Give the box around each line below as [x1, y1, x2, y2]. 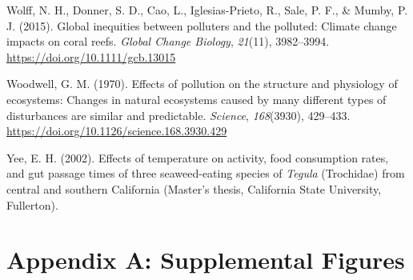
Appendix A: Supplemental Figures [6, 243, 405, 276]
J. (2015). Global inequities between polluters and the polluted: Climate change [6, 17, 397, 34]
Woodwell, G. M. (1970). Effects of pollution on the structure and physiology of [6, 75, 398, 92]
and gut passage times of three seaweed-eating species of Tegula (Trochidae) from [6, 165, 405, 182]
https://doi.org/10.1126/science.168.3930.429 [6, 122, 227, 139]
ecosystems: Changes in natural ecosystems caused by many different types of [6, 90, 387, 107]
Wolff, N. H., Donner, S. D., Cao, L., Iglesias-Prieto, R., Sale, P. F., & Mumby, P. [6, 2, 408, 18]
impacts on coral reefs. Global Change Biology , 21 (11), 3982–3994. [6, 33, 330, 50]
